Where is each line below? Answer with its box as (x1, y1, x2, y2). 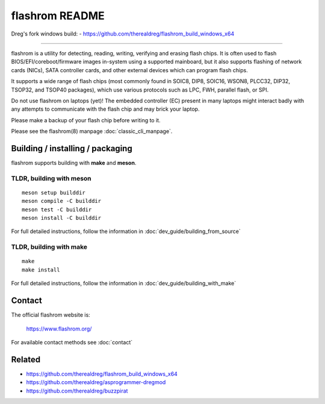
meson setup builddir (22, 189, 85, 196)
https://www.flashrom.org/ (26, 325, 92, 332)
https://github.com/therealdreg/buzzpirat (26, 387, 128, 394)
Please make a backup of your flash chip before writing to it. (11, 116, 161, 123)
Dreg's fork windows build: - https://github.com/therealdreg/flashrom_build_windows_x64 (11, 30, 235, 37)
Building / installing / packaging (11, 143, 132, 154)
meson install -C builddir (22, 214, 102, 222)
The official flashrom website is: (11, 311, 90, 319)
